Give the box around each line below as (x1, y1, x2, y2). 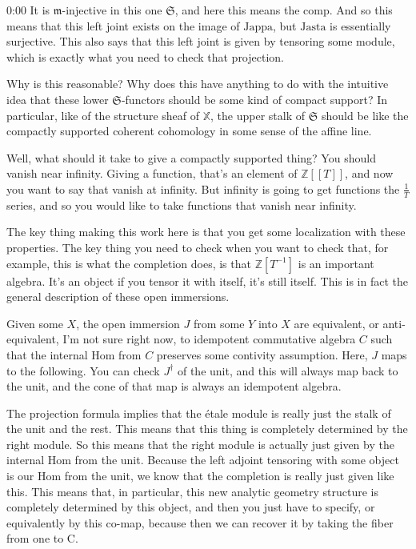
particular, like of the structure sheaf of (6, 106, 200, 123)
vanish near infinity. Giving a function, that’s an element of (6, 165, 298, 182)
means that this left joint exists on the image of (6, 17, 240, 34)
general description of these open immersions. (6, 288, 230, 305)
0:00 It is (6, 2, 50, 18)
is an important (298, 254, 374, 271)
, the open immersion (76, 315, 180, 331)
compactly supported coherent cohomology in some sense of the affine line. (6, 122, 372, 139)
